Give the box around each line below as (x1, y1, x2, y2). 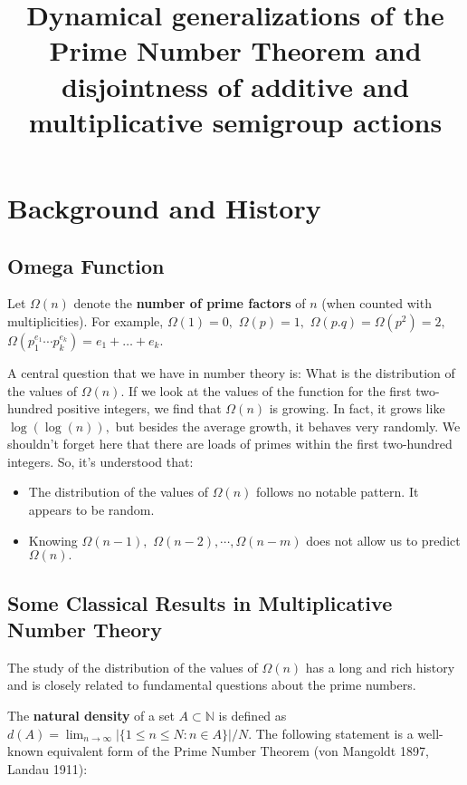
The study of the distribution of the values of (7, 657, 258, 676)
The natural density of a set (7, 706, 175, 725)
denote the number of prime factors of (73, 294, 306, 313)
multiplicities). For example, (7, 311, 164, 330)
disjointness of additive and (61, 67, 410, 104)
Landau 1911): (7, 759, 88, 778)
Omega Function (7, 251, 165, 279)
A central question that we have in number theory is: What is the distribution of (7, 363, 455, 382)
